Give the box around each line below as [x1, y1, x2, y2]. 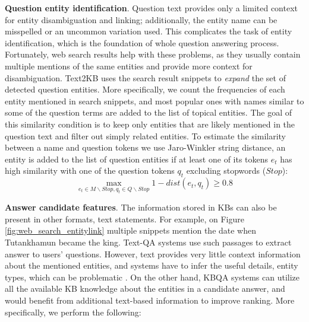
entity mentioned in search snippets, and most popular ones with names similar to [5, 94, 304, 107]
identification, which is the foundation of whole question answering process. [5, 36, 279, 49]
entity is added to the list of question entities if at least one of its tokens [5, 152, 269, 165]
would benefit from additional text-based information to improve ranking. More [5, 294, 295, 307]
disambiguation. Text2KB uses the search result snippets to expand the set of [5, 71, 286, 84]
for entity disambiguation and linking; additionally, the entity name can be [5, 13, 278, 25]
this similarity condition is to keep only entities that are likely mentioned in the [5, 117, 295, 130]
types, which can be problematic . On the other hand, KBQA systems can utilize [5, 270, 300, 283]
